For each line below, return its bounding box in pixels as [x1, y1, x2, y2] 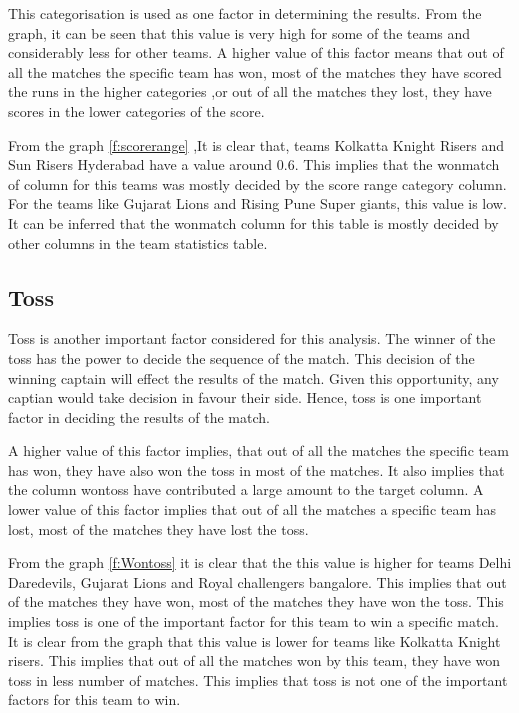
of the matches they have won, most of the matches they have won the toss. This [8, 591, 504, 612]
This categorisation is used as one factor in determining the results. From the [8, 3, 482, 23]
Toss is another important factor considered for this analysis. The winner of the [8, 328, 496, 349]
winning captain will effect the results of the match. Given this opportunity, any [8, 367, 499, 388]
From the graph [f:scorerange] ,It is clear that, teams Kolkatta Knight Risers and [8, 134, 505, 155]
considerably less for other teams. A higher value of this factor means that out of [8, 42, 504, 63]
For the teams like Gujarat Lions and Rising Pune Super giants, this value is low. [8, 193, 507, 214]
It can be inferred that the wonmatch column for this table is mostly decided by [8, 212, 499, 233]
